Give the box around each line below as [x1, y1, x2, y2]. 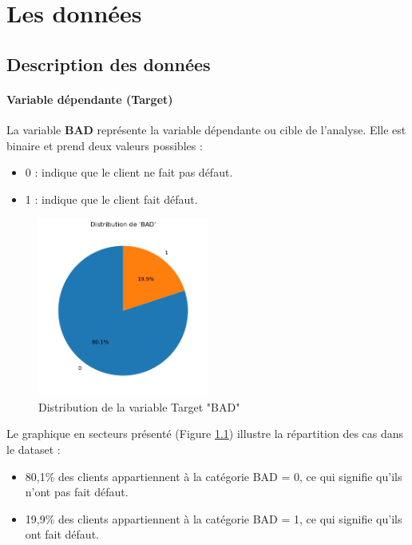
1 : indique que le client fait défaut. [25, 190, 198, 207]
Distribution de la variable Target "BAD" [38, 398, 240, 415]
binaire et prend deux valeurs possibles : [6, 137, 203, 153]
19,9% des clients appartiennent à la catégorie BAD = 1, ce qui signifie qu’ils [25, 510, 402, 527]
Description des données [6, 51, 211, 76]
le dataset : [6, 441, 61, 458]
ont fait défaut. [25, 526, 99, 543]
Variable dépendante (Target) [6, 90, 173, 107]
